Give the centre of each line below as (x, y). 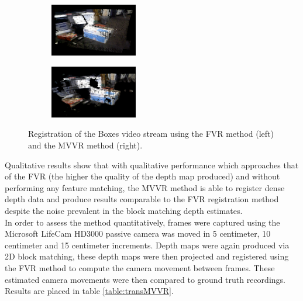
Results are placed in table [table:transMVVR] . (89, 291)
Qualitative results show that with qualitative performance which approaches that (152, 165)
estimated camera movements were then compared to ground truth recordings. (145, 279)
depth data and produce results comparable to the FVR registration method (142, 199)
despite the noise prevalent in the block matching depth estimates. (124, 210)
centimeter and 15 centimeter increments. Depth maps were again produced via (147, 245)
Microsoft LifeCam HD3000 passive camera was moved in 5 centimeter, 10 (138, 233)
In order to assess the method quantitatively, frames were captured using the (142, 222)
